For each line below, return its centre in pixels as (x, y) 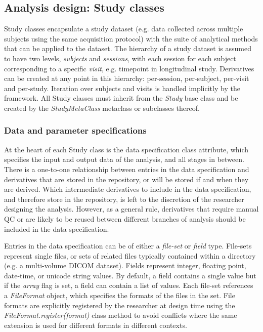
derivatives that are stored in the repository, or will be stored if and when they (126, 179)
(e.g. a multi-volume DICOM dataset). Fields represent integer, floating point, (125, 265)
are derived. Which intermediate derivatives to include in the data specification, (128, 189)
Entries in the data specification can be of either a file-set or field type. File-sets (128, 246)
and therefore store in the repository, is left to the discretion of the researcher (124, 199)
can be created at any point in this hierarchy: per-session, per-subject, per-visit (127, 78)
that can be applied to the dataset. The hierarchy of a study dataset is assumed (128, 48)
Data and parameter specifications (75, 130)
